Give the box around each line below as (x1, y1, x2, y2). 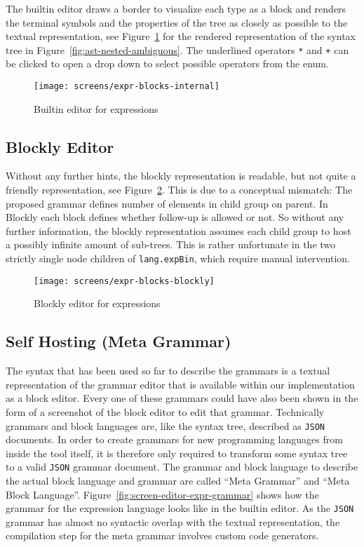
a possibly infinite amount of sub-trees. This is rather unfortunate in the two (6, 237, 336, 252)
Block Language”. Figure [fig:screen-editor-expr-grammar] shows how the (6, 487, 319, 501)
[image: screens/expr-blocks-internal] (34, 81, 220, 92)
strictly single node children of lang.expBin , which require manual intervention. (6, 251, 350, 266)
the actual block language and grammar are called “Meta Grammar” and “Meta (6, 473, 350, 488)
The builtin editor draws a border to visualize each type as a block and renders (6, 1, 346, 15)
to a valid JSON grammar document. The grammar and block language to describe (6, 459, 358, 474)
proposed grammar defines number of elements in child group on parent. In (6, 196, 328, 210)
